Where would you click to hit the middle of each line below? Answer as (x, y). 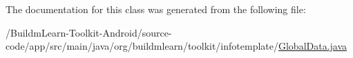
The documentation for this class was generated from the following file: (156, 9)
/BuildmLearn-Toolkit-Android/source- (89, 32)
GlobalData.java (313, 46)
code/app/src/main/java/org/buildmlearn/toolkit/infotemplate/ (142, 46)
